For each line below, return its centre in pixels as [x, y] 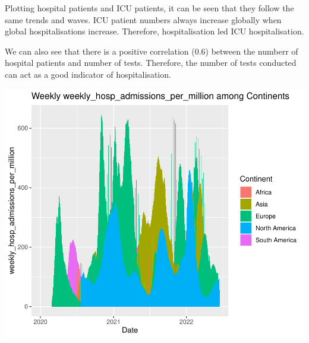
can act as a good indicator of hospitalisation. [88, 74]
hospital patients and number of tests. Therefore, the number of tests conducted [151, 63]
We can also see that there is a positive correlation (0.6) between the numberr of [152, 51]
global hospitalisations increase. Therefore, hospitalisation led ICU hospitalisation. [154, 31]
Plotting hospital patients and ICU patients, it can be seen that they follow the [149, 8]
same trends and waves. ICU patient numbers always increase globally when [143, 19]
